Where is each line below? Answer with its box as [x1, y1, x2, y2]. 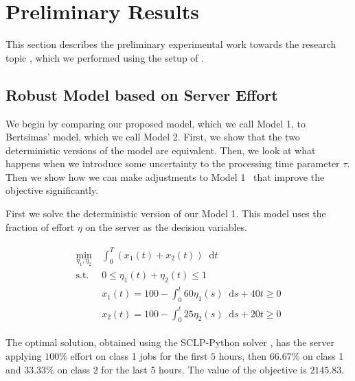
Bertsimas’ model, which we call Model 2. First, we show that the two [5, 130, 300, 144]
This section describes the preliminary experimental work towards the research [5, 37, 336, 51]
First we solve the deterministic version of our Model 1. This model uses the [5, 206, 326, 221]
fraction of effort [5, 219, 75, 234]
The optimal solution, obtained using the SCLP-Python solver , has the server [5, 335, 335, 349]
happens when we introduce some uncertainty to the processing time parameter [5, 156, 340, 171]
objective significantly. [5, 183, 99, 197]
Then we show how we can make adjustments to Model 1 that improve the [5, 169, 325, 184]
